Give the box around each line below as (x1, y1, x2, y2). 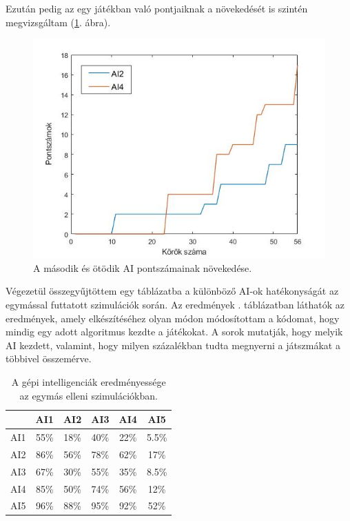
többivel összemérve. (6, 351, 92, 366)
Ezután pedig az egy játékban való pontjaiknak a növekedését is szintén (6, 1, 308, 15)
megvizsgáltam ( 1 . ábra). (6, 14, 111, 29)
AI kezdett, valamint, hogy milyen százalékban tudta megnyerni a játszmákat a (6, 337, 340, 352)
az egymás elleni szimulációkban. (19, 388, 158, 402)
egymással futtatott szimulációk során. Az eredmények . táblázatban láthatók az (6, 297, 344, 311)
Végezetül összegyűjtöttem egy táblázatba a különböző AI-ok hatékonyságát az (6, 284, 339, 298)
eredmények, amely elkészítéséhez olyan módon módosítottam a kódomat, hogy (6, 311, 340, 325)
